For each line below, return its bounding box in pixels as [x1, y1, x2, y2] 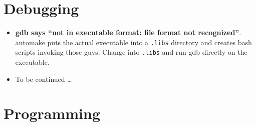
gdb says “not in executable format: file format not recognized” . [15, 27, 241, 38]
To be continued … [15, 73, 72, 84]
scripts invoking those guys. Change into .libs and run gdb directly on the [15, 47, 247, 57]
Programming [4, 103, 100, 123]
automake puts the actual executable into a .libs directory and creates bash [15, 37, 252, 47]
